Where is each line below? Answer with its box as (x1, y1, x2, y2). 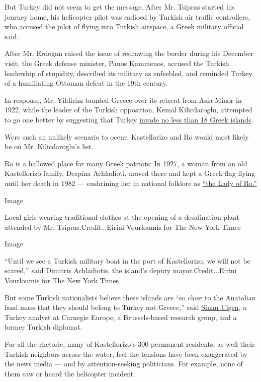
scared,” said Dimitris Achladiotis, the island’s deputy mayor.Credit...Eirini (5, 265, 237, 276)
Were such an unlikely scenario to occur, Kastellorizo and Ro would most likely (5, 131, 249, 142)
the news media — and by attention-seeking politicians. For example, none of (5, 358, 243, 369)
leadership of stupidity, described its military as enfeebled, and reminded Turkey (5, 68, 252, 78)
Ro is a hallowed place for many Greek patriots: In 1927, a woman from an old (5, 158, 247, 168)
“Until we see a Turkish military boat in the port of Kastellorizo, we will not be (5, 255, 250, 266)
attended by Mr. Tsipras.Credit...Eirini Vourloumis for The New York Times (5, 221, 241, 232)
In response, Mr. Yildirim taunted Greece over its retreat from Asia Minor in (5, 94, 242, 105)
